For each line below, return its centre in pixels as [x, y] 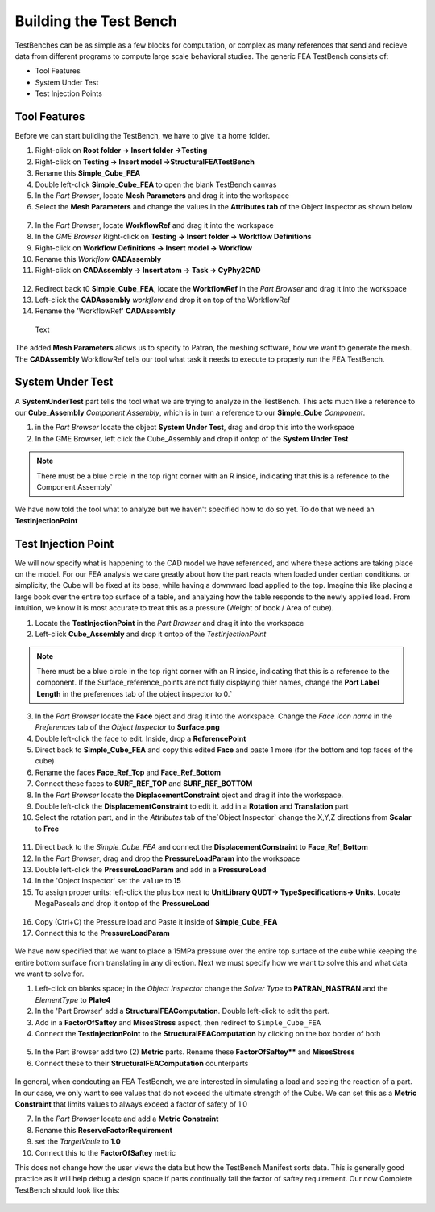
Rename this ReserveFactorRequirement [104, 1130]
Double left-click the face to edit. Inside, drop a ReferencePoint [141, 738]
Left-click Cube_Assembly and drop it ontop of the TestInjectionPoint [151, 634]
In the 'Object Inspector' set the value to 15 [108, 881]
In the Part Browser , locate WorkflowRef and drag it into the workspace [154, 225]
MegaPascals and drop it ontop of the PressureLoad [122, 904]
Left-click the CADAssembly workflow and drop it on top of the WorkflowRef [163, 300]
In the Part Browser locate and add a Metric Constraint [127, 1119]
